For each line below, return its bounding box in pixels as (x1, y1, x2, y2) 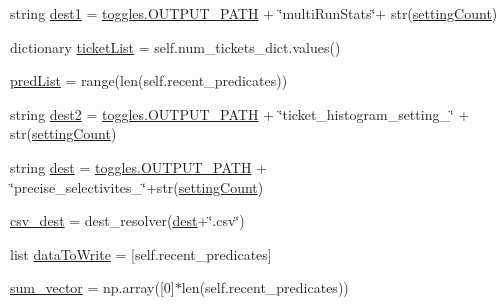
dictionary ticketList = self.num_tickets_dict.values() (10, 36, 341, 57)
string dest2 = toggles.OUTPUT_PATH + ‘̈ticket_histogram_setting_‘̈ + (10, 103, 470, 124)
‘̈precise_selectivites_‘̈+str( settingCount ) (10, 176, 264, 197)
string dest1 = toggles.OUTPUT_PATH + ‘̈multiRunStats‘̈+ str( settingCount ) (10, 3, 498, 23)
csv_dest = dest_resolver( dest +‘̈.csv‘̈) (10, 210, 245, 231)
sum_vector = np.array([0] (10, 277, 175, 298)
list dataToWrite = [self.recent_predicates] (10, 243, 272, 264)
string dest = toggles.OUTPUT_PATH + (10, 156, 267, 177)
